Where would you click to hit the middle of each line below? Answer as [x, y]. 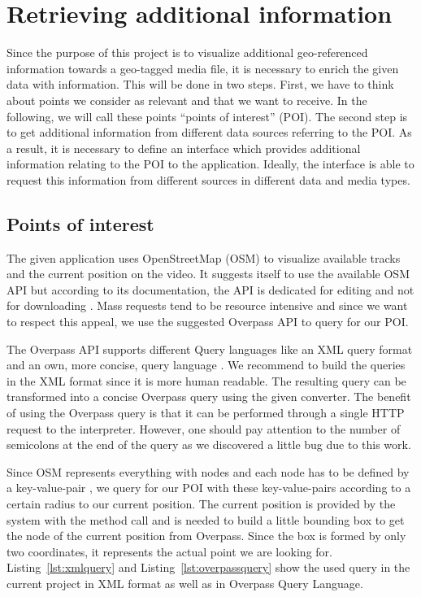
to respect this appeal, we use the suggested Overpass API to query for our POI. [208, 322]
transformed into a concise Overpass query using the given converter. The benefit [209, 397]
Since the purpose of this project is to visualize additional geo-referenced [187, 52]
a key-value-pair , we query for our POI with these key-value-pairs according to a [209, 488]
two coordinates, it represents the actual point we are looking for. [169, 551]
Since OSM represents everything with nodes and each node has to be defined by [208, 471]
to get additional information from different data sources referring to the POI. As [209, 132]
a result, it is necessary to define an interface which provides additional [184, 148]
